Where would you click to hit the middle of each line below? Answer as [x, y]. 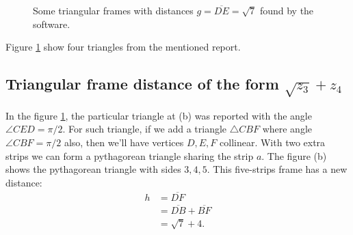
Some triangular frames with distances [113, 10]
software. [52, 24]
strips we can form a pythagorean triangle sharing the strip [130, 155]
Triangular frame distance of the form [142, 84]
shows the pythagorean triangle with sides [93, 169]
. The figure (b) [294, 155]
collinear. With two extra [273, 142]
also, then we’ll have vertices [124, 142]
